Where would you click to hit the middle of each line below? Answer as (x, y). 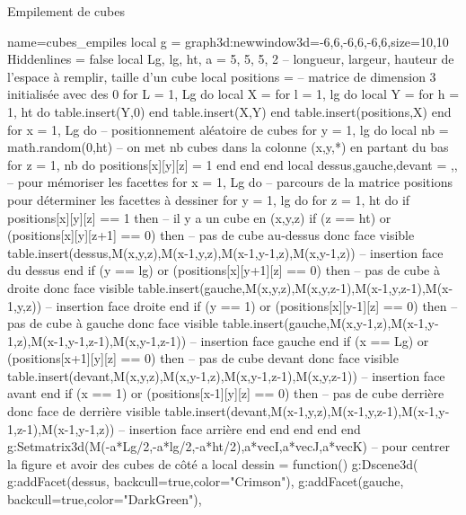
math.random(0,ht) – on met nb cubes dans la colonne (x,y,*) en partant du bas (228, 147)
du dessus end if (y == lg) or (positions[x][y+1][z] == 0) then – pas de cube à (224, 270)
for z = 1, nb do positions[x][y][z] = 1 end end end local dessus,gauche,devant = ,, (233, 164)
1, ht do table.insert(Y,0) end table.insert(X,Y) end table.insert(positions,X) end (229, 111)
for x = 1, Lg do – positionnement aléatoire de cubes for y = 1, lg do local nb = (228, 129)
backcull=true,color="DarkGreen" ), (105, 499)
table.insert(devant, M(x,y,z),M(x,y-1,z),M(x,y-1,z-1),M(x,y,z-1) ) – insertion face (226, 375)
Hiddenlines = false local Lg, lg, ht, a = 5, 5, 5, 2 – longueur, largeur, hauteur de (231, 59)
